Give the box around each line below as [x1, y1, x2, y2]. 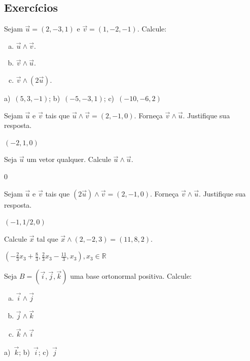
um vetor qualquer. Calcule [26, 154, 111, 165]
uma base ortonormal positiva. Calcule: [70, 271, 192, 281]
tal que [37, 233, 58, 244]
